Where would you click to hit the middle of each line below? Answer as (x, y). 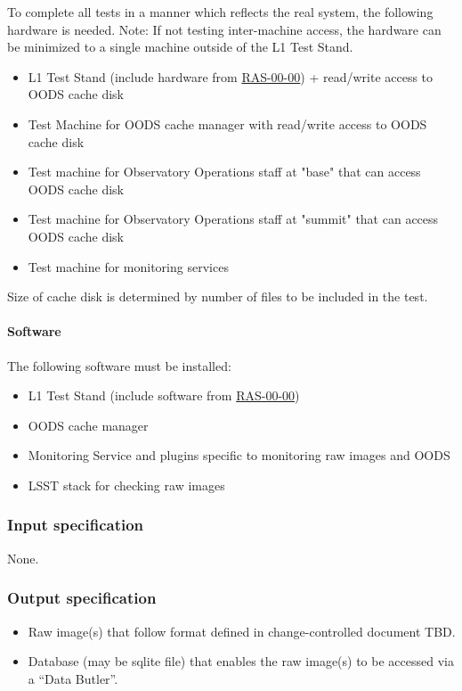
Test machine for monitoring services (128, 266)
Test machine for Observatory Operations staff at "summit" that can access (233, 219)
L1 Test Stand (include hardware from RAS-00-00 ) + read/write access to (231, 76)
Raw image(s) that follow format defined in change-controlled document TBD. (242, 631)
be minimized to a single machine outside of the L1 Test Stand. (180, 47)
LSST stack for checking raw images (126, 485)
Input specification (76, 525)
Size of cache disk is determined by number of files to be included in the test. (218, 296)
